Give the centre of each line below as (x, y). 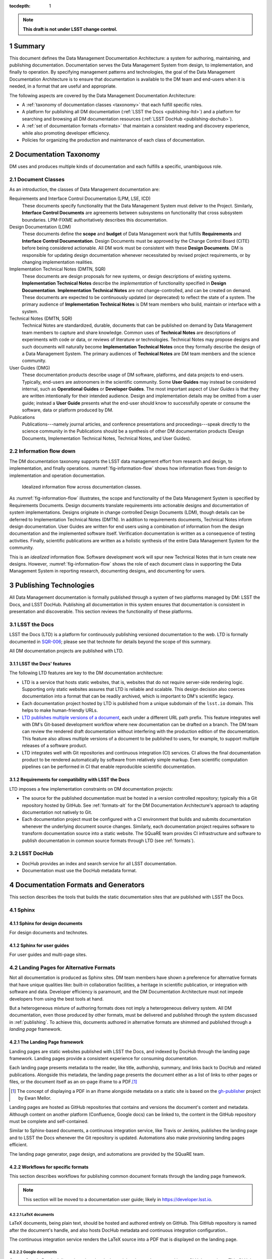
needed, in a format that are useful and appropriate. (63, 86)
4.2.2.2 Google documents (33, 1252)
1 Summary (27, 46)
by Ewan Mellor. (35, 1098)
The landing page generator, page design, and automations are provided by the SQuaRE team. (107, 1154)
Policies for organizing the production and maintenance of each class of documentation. (114, 140)
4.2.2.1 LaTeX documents (32, 1214)
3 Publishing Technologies (52, 585)
